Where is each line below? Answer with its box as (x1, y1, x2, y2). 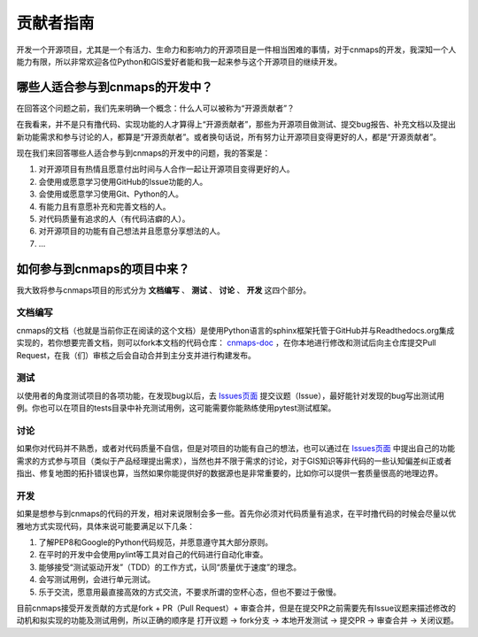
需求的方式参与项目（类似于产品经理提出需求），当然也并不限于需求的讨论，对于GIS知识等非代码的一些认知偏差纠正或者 (16, 456, 452, 466)
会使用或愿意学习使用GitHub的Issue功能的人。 (38, 176, 208, 187)
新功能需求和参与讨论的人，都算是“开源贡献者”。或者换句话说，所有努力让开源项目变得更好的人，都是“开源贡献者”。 (16, 131, 442, 142)
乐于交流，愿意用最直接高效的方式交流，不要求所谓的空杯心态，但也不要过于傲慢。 (38, 587, 341, 597)
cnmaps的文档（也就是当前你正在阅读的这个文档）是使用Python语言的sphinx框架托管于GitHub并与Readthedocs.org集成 (16, 325, 455, 335)
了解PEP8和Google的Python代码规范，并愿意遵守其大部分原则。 (38, 536, 274, 548)
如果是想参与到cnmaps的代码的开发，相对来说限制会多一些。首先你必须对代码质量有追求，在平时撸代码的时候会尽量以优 (16, 509, 457, 519)
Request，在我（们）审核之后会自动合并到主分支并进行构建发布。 (16, 349, 256, 360)
